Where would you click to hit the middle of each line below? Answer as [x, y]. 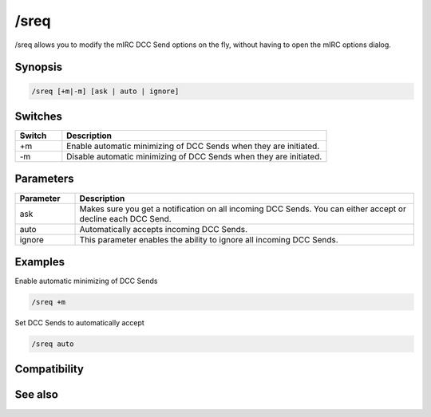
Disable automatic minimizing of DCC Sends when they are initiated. [194, 157]
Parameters [44, 179]
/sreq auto [53, 344]
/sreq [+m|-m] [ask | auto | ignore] [105, 91]
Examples [40, 262]
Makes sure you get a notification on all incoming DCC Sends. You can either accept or [243, 209]
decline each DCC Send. [125, 218]
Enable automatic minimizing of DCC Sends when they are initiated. [193, 146]
